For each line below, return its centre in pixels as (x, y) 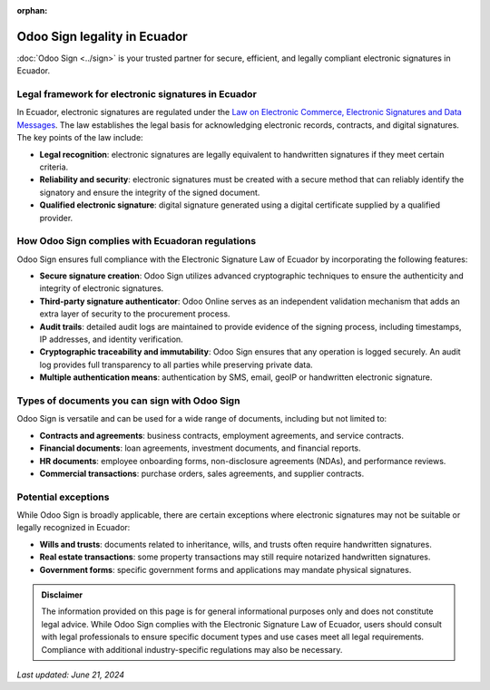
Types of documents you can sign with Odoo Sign (128, 401)
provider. (56, 218)
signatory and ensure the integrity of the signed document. (150, 192)
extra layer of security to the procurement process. (135, 314)
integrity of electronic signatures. (102, 288)
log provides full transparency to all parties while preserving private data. (176, 364)
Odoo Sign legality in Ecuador (102, 36)
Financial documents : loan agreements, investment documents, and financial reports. (201, 448)
